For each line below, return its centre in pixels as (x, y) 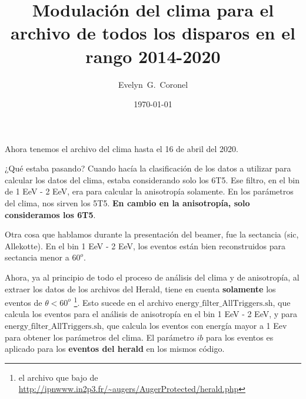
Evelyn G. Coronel (153, 84)
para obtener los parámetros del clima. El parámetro (99, 337)
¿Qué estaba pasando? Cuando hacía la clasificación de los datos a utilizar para (148, 168)
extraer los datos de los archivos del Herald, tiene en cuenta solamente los (140, 288)
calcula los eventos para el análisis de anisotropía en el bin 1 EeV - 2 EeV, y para (151, 314)
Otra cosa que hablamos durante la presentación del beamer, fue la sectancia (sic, (152, 234)
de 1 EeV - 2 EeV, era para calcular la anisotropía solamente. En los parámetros (149, 191)
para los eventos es (240, 337)
